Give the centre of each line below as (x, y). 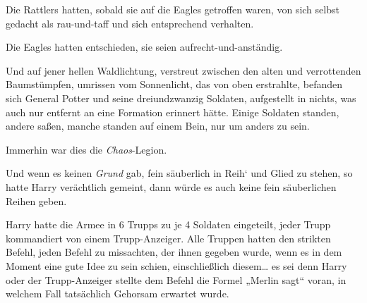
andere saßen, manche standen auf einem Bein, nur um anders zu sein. (158, 126)
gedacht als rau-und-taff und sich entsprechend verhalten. (130, 23)
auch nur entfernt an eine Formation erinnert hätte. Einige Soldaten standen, (173, 112)
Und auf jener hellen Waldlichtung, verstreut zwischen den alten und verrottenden (183, 70)
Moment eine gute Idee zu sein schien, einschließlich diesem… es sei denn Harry (176, 265)
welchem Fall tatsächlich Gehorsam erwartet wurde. (118, 293)
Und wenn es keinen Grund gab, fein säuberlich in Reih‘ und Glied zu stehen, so (179, 173)
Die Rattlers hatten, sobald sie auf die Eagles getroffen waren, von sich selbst (173, 9)
